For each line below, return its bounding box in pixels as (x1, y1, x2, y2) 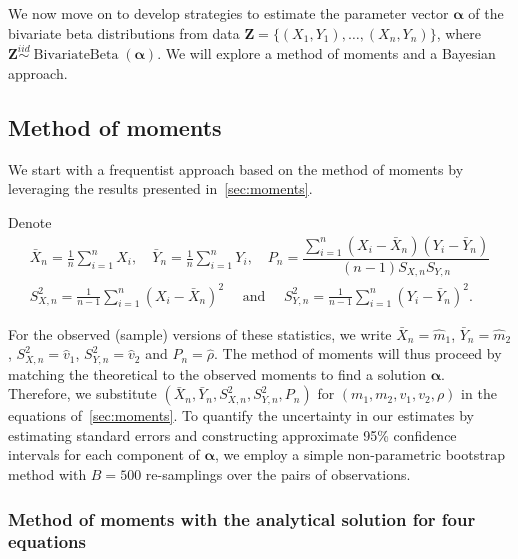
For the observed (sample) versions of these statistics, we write (8, 323, 392, 344)
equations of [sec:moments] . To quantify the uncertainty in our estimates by (8, 405, 474, 426)
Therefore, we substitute (8, 383, 157, 404)
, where (436, 22, 482, 43)
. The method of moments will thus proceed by (214, 343, 502, 364)
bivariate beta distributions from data (8, 22, 240, 43)
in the (461, 383, 497, 404)
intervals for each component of (8, 444, 200, 465)
